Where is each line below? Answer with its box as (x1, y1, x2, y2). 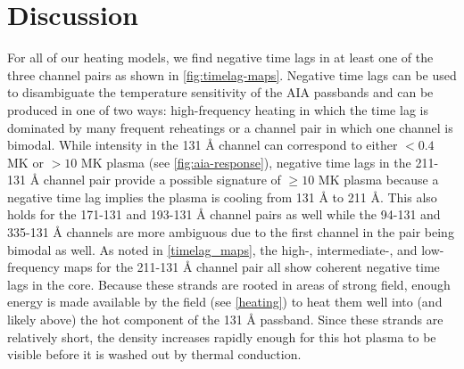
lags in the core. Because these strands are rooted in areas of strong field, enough (7, 275, 451, 293)
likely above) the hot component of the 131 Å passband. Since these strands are (7, 310, 443, 329)
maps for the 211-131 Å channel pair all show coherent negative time (63, 258, 440, 276)
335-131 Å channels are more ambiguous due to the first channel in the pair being (7, 223, 454, 242)
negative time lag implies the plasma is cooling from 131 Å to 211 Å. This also (7, 187, 437, 206)
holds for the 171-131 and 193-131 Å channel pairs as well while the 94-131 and (7, 205, 441, 224)
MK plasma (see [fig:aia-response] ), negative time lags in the (80, 152, 411, 171)
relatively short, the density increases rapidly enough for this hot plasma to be (7, 327, 436, 346)
